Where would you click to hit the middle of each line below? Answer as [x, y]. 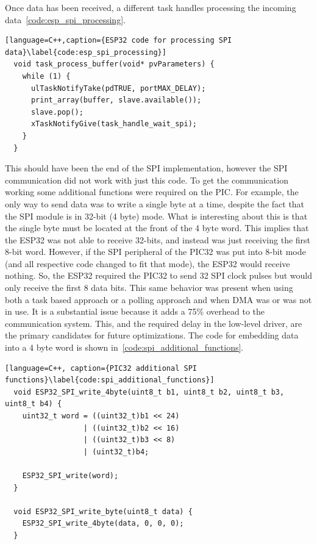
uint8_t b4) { [34, 404]
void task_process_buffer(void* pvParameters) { [114, 64]
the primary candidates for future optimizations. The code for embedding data [152, 335]
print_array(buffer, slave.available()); [116, 100]
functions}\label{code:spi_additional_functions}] [110, 380]
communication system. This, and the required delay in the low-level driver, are [154, 323]
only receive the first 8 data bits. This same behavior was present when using [149, 288]
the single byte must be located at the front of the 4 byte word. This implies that [157, 228]
